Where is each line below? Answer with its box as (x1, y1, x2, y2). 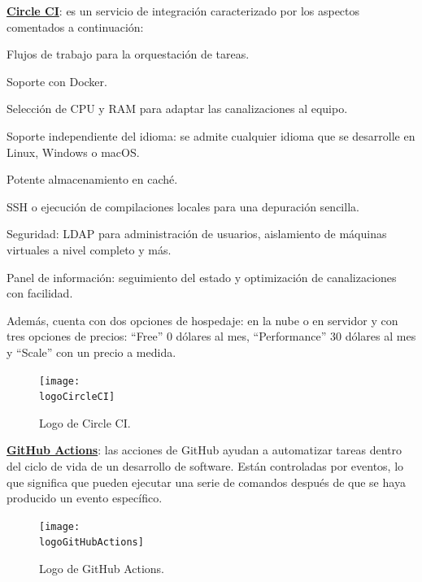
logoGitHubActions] (39, 536, 144, 549)
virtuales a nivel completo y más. (7, 241, 172, 258)
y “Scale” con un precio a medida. (7, 343, 176, 360)
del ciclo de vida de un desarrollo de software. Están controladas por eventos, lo (7, 458, 404, 474)
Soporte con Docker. (7, 72, 107, 89)
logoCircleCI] (39, 391, 115, 403)
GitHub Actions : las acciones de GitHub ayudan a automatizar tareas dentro (7, 441, 402, 458)
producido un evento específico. (7, 489, 163, 506)
